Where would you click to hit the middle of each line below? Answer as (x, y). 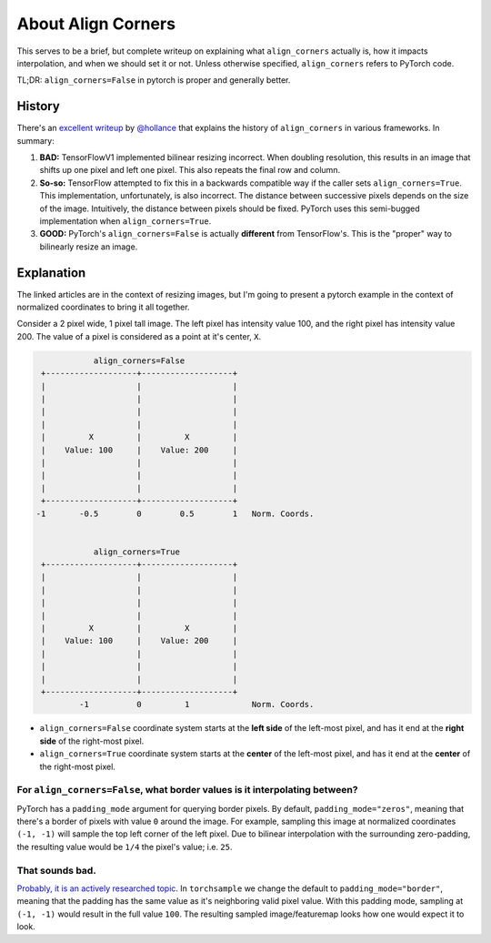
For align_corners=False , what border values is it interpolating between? (187, 790)
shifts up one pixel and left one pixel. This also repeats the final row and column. (190, 170)
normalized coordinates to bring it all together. (103, 307)
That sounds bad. (57, 870)
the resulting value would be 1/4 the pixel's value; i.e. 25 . (125, 847)
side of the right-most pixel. (92, 741)
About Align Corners (96, 24)
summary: (35, 140)
